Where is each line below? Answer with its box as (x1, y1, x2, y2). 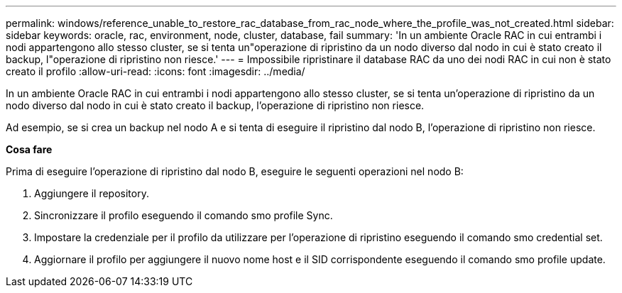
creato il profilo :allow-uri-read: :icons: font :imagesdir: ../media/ (6, 65, 305, 77)
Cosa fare (6, 143, 53, 155)
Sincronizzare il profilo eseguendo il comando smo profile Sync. (34, 209, 333, 221)
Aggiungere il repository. (34, 187, 149, 199)
